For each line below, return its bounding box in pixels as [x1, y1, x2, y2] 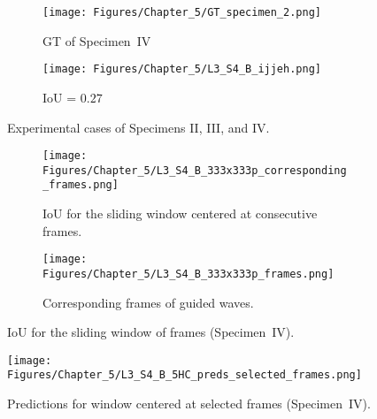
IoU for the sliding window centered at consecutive [42, 204, 318, 223]
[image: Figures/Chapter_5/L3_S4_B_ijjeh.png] [42, 63, 321, 76]
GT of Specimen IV [42, 31, 151, 50]
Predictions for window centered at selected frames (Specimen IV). [7, 394, 371, 413]
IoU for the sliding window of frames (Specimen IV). [7, 323, 295, 341]
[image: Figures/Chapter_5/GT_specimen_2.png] [42, 6, 321, 19]
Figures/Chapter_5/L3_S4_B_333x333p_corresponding [42, 164, 347, 177]
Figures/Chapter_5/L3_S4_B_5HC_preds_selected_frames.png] [7, 369, 362, 382]
